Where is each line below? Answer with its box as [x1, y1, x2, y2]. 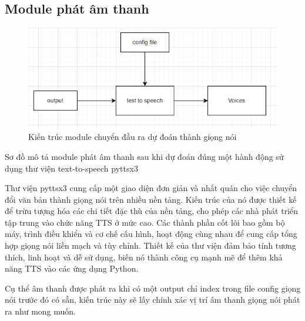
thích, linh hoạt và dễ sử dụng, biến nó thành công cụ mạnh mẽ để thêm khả [5, 250, 283, 263]
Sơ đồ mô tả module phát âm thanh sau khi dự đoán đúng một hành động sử [5, 150, 284, 162]
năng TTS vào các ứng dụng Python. [5, 262, 139, 275]
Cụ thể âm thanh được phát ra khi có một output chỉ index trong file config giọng [5, 282, 301, 294]
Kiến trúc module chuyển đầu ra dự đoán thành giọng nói [28, 131, 237, 143]
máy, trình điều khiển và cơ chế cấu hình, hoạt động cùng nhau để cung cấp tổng [5, 228, 297, 240]
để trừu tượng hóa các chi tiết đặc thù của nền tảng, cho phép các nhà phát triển [5, 205, 299, 217]
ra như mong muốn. [5, 305, 76, 317]
